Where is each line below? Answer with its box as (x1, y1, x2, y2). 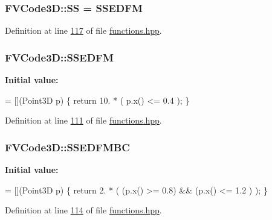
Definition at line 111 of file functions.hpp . (5, 114, 162, 127)
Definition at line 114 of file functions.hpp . (5, 204, 162, 216)
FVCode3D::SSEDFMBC (5, 139, 130, 154)
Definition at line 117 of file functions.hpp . (5, 24, 162, 37)
